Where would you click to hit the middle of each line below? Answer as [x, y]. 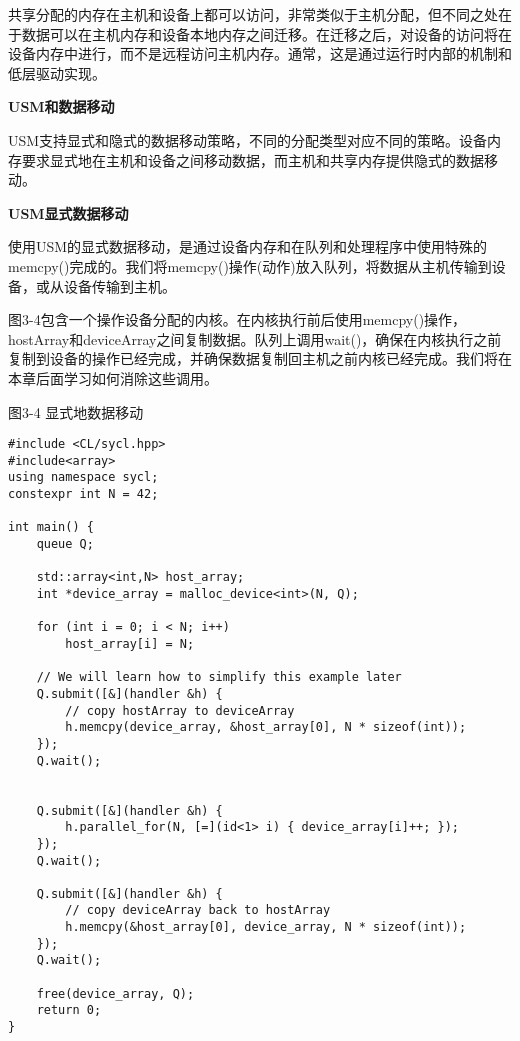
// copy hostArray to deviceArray [180, 710]
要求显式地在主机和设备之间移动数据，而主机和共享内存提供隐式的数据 [252, 159]
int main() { [51, 527]
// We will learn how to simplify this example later [219, 677]
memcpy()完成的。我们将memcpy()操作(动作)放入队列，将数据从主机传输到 [250, 265]
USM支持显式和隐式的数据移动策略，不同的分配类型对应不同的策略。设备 [248, 139]
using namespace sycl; [83, 477]
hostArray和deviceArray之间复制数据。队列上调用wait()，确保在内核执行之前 [255, 338]
